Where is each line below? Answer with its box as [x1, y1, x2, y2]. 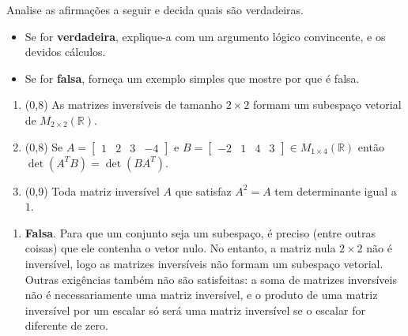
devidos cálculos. [25, 43, 106, 60]
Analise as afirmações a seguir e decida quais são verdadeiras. [6, 2, 304, 17]
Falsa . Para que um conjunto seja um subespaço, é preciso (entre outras [25, 224, 376, 241]
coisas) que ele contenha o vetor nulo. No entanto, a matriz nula [25, 240, 336, 256]
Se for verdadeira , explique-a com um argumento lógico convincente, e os [25, 28, 386, 44]
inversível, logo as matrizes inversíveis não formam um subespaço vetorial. [25, 255, 383, 271]
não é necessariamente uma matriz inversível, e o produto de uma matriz [25, 286, 378, 303]
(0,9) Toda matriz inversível [25, 182, 160, 199]
